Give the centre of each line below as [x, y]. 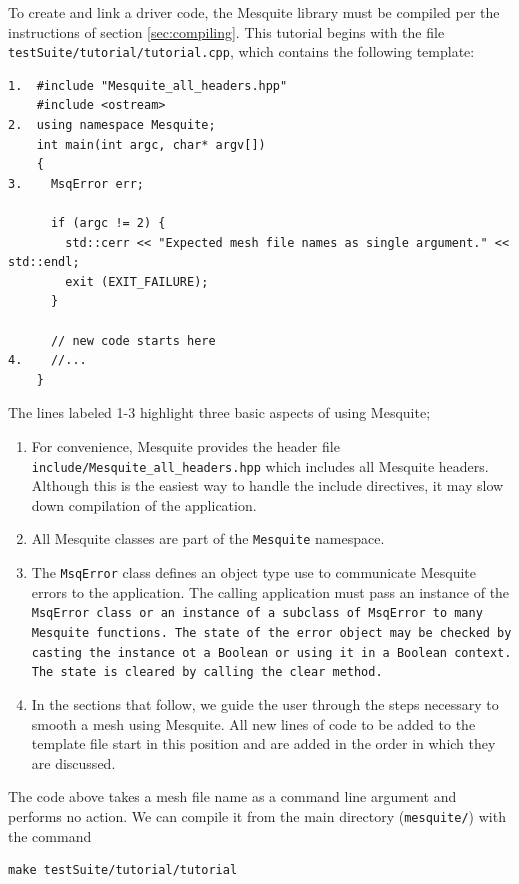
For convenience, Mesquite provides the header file [185, 445]
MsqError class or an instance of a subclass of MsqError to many [257, 613]
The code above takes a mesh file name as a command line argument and [232, 796]
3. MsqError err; [76, 183]
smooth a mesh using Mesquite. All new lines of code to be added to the [253, 723]
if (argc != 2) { [108, 223]
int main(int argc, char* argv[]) [151, 144]
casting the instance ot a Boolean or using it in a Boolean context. [271, 652]
